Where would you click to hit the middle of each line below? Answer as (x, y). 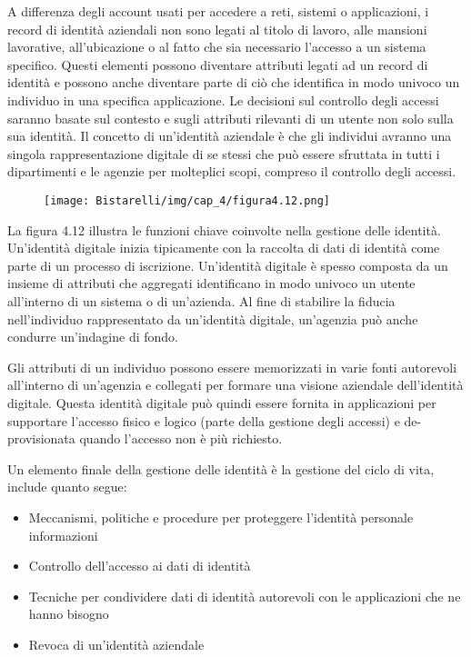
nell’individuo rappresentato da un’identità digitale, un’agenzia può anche (213, 319)
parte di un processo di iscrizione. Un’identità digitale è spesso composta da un (228, 265)
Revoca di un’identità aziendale (116, 644)
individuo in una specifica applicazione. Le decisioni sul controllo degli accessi (223, 100)
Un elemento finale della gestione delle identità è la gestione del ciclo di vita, (221, 468)
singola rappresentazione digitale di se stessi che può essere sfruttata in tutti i (224, 153)
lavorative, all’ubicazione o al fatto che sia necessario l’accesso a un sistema (217, 47)
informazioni (63, 535)
